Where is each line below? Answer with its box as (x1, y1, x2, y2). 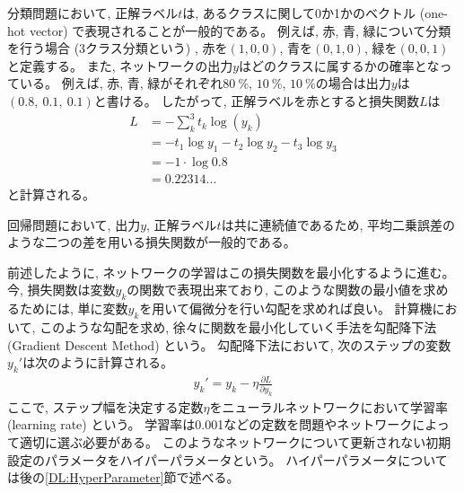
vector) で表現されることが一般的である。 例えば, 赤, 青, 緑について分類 (29, 21, 451, 40)
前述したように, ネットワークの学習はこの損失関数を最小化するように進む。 (7, 262, 455, 281)
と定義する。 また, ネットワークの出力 (7, 56, 233, 75)
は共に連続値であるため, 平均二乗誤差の (221, 215, 456, 233)
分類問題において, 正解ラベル (7, 4, 179, 22)
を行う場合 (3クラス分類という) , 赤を (7, 39, 228, 57)
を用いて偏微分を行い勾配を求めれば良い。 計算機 (139, 299, 433, 318)
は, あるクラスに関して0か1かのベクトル (182, 4, 416, 22)
